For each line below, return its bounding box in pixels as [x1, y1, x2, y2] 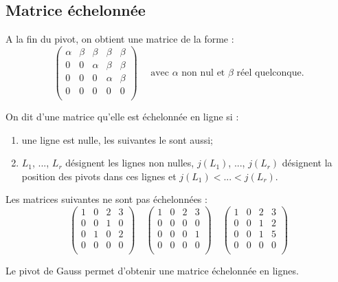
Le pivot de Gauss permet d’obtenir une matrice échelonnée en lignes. [5, 263, 299, 278]
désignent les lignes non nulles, [65, 155, 194, 170]
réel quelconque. [236, 67, 304, 78]
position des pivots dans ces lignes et [21, 169, 177, 183]
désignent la [282, 155, 333, 170]
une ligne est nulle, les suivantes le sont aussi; [21, 132, 213, 147]
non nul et [181, 67, 225, 78]
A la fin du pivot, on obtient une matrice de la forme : [5, 32, 234, 46]
